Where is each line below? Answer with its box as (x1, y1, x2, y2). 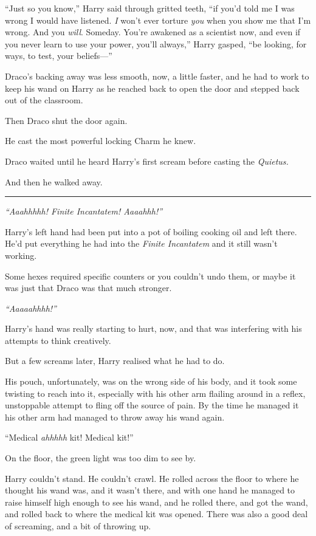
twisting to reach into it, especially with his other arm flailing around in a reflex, (5, 387, 306, 399)
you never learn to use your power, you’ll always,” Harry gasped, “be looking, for (5, 37, 307, 50)
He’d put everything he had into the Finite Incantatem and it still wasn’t (5, 237, 278, 250)
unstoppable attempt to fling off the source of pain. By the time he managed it (5, 399, 299, 411)
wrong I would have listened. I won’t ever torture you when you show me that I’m (5, 13, 311, 26)
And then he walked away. (5, 175, 103, 188)
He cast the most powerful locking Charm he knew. (5, 134, 196, 147)
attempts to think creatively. (5, 334, 111, 346)
